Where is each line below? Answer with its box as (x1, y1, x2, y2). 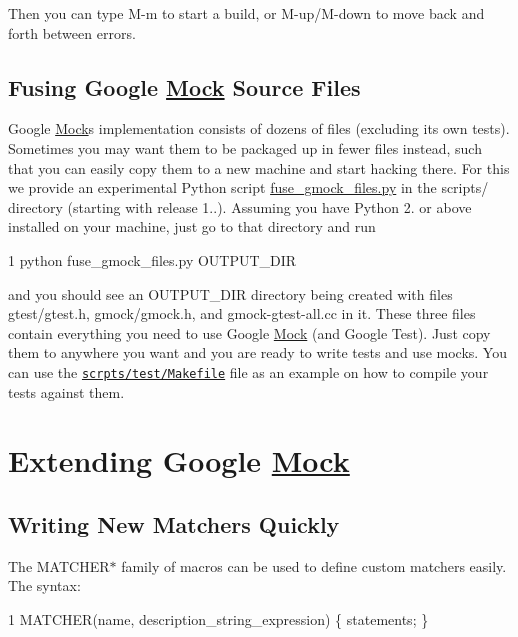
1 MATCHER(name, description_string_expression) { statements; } (8, 608, 429, 629)
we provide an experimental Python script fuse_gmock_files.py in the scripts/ (8, 177, 489, 198)
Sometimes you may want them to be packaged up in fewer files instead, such (8, 137, 482, 158)
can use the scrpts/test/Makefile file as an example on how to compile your (8, 361, 489, 382)
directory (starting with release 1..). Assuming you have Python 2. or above (8, 196, 472, 217)
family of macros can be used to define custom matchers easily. (121, 555, 507, 576)
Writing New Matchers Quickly (8, 508, 340, 539)
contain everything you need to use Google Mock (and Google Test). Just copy (8, 322, 491, 343)
